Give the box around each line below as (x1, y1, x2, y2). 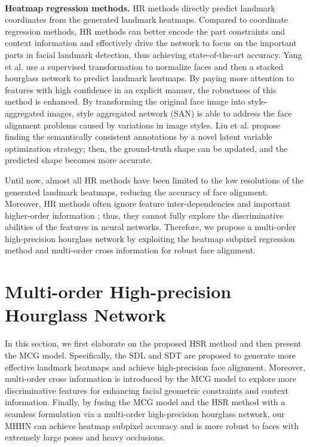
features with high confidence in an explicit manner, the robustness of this (5, 83, 277, 96)
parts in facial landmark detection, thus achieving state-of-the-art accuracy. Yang (5, 48, 302, 60)
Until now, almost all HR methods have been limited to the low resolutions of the (5, 173, 304, 186)
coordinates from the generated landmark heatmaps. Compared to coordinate (5, 13, 288, 26)
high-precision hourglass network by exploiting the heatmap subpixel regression (5, 232, 295, 244)
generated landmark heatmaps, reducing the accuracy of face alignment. (5, 185, 268, 198)
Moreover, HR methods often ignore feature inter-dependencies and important (5, 197, 291, 210)
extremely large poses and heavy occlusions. (5, 431, 165, 443)
